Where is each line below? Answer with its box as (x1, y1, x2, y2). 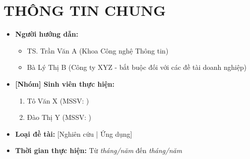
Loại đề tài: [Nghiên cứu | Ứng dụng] (15, 128, 132, 139)
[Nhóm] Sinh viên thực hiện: (15, 78, 115, 89)
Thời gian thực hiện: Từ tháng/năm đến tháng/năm (15, 145, 182, 156)
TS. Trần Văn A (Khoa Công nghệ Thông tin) (27, 45, 169, 55)
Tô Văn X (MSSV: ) (27, 95, 89, 106)
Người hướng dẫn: (15, 29, 78, 39)
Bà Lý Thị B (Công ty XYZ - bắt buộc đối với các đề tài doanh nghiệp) (27, 62, 247, 72)
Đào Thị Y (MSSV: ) (27, 112, 91, 122)
